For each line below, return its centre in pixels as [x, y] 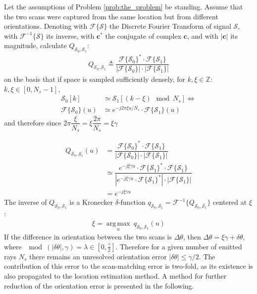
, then [192, 237]
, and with [203, 35]
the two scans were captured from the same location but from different [111, 16]
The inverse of [26, 202]
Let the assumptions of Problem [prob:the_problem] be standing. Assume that [124, 6]
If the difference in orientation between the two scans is [88, 237]
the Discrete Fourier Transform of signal [170, 26]
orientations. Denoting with [46, 26]
